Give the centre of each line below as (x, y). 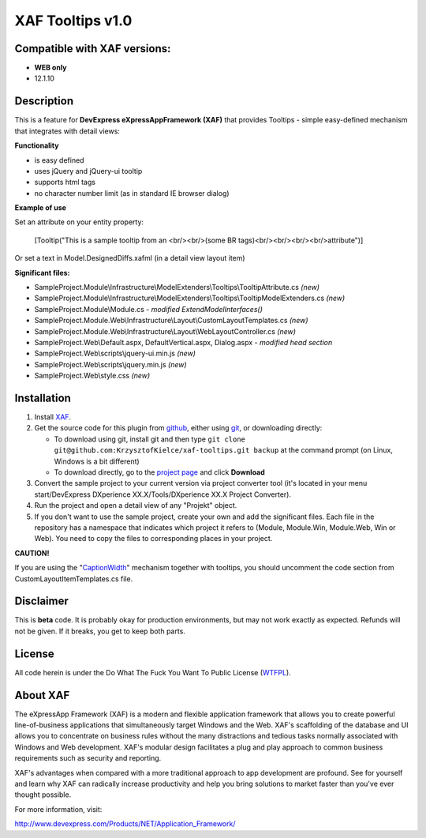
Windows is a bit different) (97, 461)
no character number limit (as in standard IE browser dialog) (132, 193)
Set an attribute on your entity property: (79, 222)
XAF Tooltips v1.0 (73, 21)
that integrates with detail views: (67, 131)
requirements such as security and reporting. (88, 758)
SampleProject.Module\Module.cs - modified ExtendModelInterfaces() (149, 309)
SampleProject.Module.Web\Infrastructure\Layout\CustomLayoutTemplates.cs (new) (171, 321)
